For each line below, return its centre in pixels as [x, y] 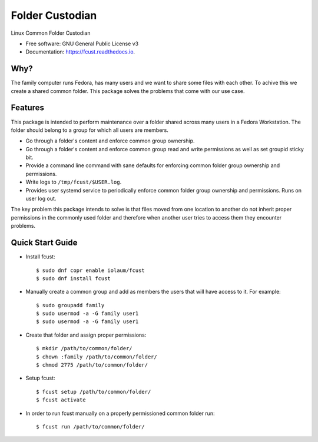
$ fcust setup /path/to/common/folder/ [94, 392]
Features [27, 108]
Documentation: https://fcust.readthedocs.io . [80, 52]
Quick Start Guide [44, 243]
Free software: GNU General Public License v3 [82, 44]
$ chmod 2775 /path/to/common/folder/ [92, 365]
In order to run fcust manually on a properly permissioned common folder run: [120, 413]
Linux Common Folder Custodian [51, 33]
